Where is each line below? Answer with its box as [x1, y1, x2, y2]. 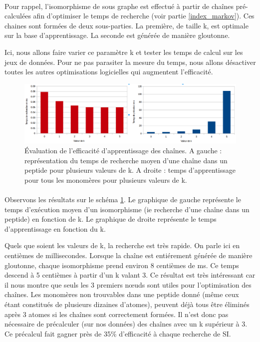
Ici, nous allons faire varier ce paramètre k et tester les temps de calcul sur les [4, 46, 243, 57]
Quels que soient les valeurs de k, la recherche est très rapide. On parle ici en [4, 240, 240, 251]
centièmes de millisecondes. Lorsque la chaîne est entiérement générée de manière [4, 250, 253, 260]
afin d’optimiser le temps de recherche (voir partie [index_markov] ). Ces [33, 10, 255, 21]
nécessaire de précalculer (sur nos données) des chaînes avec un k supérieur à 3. [4, 319, 248, 329]
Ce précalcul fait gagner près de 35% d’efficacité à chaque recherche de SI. [4, 328, 231, 339]
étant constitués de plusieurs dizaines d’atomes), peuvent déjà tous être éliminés [4, 299, 250, 309]
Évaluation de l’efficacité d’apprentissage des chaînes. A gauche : [24, 145, 222, 155]
